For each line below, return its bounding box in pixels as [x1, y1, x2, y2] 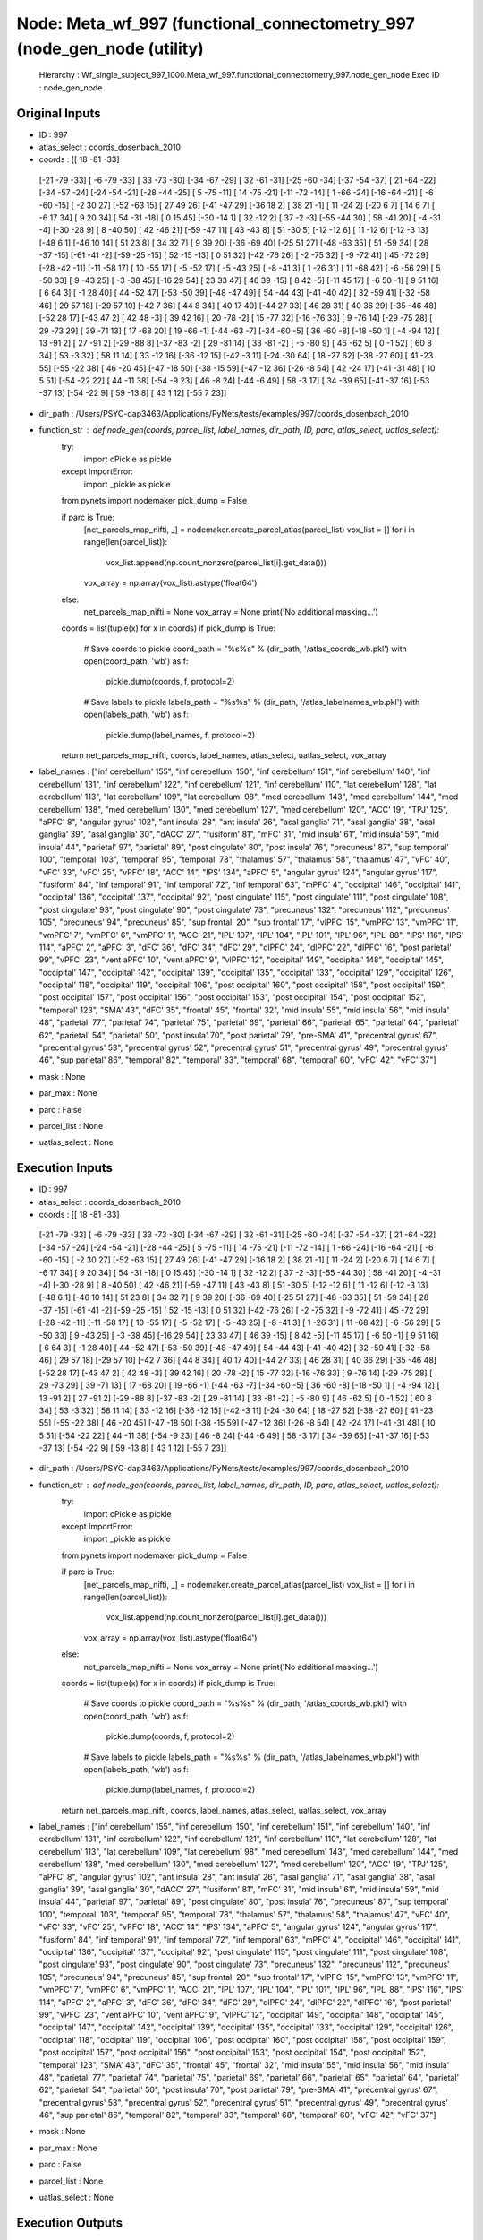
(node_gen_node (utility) [16, 39, 205, 58]
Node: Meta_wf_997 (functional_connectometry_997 [16, 13, 416, 33]
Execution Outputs [16, 2215, 123, 2230]
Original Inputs [16, 106, 101, 121]
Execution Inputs [16, 1160, 114, 1176]
